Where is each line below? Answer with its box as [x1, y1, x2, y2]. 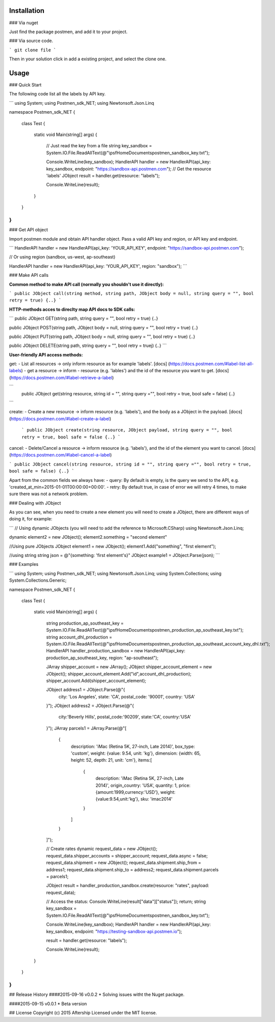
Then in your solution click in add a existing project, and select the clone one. [9, 56, 166, 62]
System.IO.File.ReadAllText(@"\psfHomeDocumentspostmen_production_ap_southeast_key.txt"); [46, 627, 244, 633]
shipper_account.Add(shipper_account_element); [46, 678, 147, 683]
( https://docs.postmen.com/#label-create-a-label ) [9, 416, 112, 422]
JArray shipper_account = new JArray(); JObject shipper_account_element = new [46, 664, 212, 670]
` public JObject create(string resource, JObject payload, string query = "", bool [21, 427, 233, 433]
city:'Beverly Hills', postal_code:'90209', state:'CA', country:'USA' [58, 714, 191, 720]
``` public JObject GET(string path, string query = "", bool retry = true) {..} [9, 315, 158, 321]
